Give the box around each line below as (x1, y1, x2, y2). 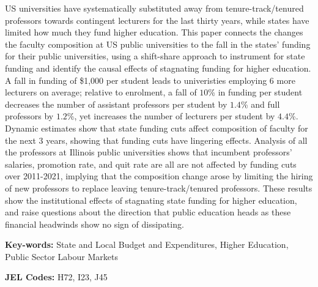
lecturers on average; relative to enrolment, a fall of (5, 86, 197, 99)
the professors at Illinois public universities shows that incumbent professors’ (5, 146, 292, 158)
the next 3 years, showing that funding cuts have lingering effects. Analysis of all (5, 133, 308, 146)
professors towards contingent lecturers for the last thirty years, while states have (5, 13, 309, 26)
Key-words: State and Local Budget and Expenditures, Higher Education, (5, 238, 289, 251)
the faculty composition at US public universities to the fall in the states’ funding (5, 37, 311, 50)
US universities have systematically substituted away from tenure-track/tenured (5, 2, 304, 14)
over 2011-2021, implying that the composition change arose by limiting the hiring (5, 170, 313, 182)
